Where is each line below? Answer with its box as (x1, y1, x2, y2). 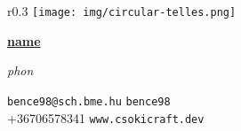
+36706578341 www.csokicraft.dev (7, 108, 205, 127)
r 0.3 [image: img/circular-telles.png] (7, 2, 237, 19)
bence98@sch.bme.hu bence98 (7, 95, 171, 108)
